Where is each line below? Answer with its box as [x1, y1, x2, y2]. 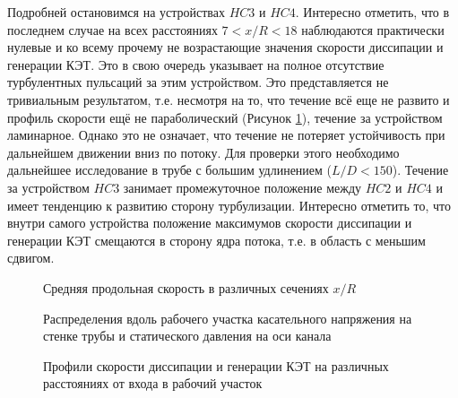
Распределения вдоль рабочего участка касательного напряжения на [43, 308, 412, 327]
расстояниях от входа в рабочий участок [43, 374, 263, 393]
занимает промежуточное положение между [123, 177, 362, 196]
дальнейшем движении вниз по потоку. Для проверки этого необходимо [7, 143, 400, 161]
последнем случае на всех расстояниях [7, 20, 218, 39]
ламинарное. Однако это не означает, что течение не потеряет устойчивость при [7, 125, 445, 144]
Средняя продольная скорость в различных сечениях [43, 278, 329, 297]
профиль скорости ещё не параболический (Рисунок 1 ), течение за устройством [7, 108, 443, 126]
